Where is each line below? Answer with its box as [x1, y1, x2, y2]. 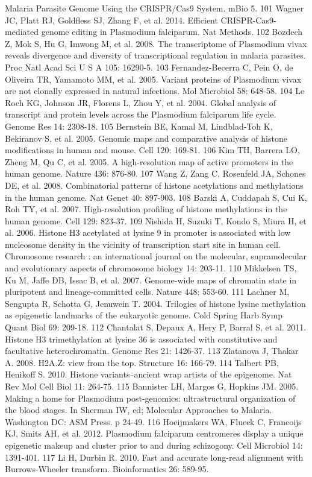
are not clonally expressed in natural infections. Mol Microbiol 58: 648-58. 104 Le [5, 84, 305, 97]
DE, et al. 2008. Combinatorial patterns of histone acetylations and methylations [5, 178, 304, 191]
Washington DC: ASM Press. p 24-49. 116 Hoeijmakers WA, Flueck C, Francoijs [5, 415, 302, 428]
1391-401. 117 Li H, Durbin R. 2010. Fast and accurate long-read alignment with [5, 450, 304, 463]
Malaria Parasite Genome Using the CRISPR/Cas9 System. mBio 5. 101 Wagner [5, 2, 304, 14]
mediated [5, 25, 39, 38]
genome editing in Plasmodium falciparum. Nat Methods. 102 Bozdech [41, 25, 303, 38]
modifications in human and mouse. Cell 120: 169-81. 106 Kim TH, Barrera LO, [5, 144, 300, 156]
